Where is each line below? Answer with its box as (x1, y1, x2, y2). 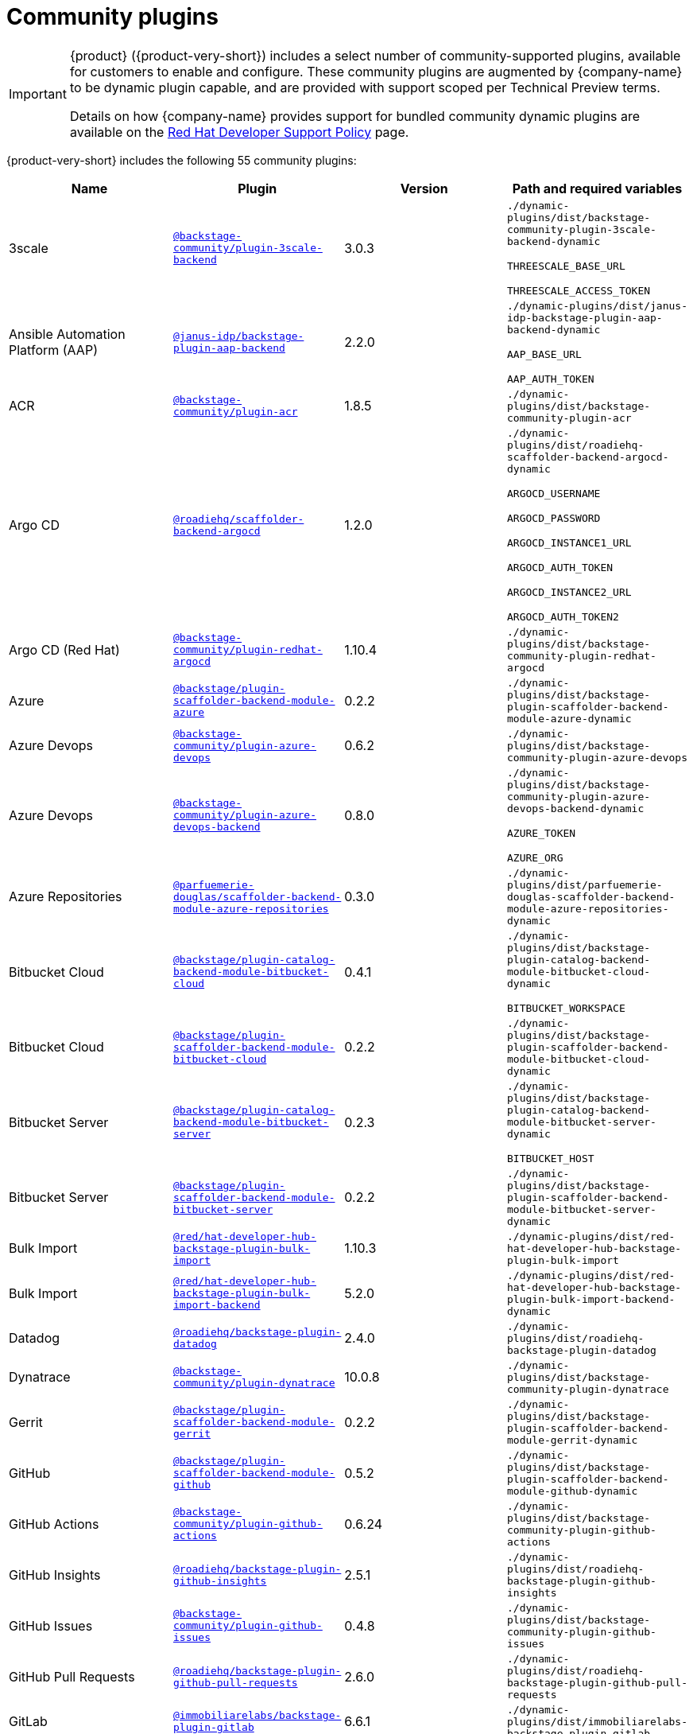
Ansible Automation (9, 326, 126, 343)
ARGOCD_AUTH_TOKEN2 (507, 610, 619, 623)
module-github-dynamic (507, 1484, 638, 1497)
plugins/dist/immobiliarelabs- (507, 1715, 687, 1728)
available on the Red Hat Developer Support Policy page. (69, 123, 409, 140)
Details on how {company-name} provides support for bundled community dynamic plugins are (69, 107, 641, 124)
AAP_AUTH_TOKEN (507, 372, 594, 385)
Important (9, 85, 67, 102)
